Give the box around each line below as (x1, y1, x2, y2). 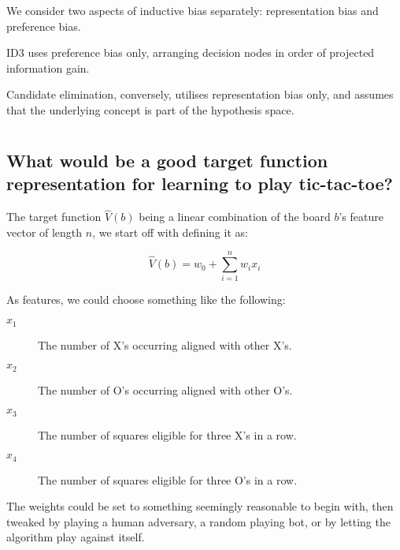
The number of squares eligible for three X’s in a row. (38, 426, 297, 443)
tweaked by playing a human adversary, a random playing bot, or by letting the (6, 513, 391, 529)
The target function (6, 208, 102, 225)
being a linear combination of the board (139, 208, 331, 225)
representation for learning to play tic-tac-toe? (6, 171, 393, 196)
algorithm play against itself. (6, 529, 145, 545)
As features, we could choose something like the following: (6, 291, 286, 308)
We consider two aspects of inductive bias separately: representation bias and (6, 2, 379, 18)
